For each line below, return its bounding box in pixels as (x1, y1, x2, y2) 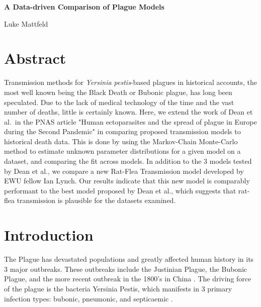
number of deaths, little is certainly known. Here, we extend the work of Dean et (4, 107, 253, 117)
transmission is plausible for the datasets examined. (17, 195, 176, 206)
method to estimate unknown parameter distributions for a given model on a (4, 146, 241, 156)
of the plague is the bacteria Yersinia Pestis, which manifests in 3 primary (4, 283, 232, 293)
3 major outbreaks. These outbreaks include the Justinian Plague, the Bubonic (4, 263, 247, 274)
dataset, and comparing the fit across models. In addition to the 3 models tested (4, 156, 252, 166)
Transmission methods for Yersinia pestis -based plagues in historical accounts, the (4, 77, 257, 87)
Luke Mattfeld (4, 18, 48, 29)
